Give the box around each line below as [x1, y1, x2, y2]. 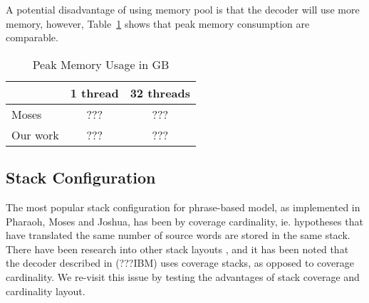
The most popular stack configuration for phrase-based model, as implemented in [6, 199, 360, 214]
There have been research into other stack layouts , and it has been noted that [6, 241, 349, 256]
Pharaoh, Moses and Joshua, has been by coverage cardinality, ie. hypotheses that [6, 213, 363, 228]
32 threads [130, 84, 191, 101]
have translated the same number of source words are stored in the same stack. [6, 228, 350, 243]
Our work [11, 126, 59, 143]
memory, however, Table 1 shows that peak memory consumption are [6, 16, 310, 31]
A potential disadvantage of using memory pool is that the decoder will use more [6, 2, 360, 16]
